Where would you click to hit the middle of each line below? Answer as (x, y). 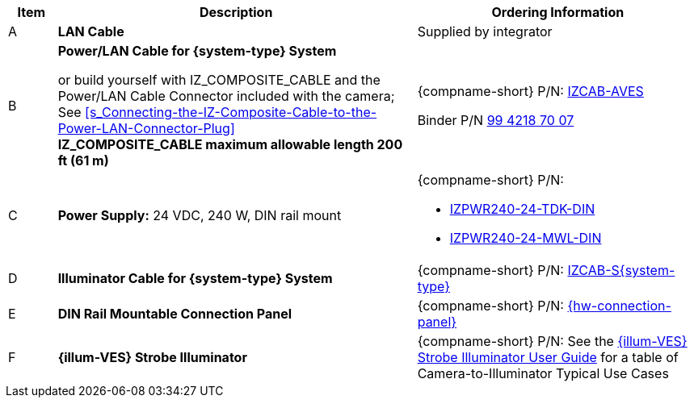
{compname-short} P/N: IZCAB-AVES (530, 91)
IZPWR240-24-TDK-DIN (522, 209)
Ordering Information (558, 12)
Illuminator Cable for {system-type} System (195, 278)
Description (236, 12)
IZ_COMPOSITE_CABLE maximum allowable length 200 (230, 144)
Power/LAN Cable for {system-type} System (197, 51)
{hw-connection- (619, 306)
